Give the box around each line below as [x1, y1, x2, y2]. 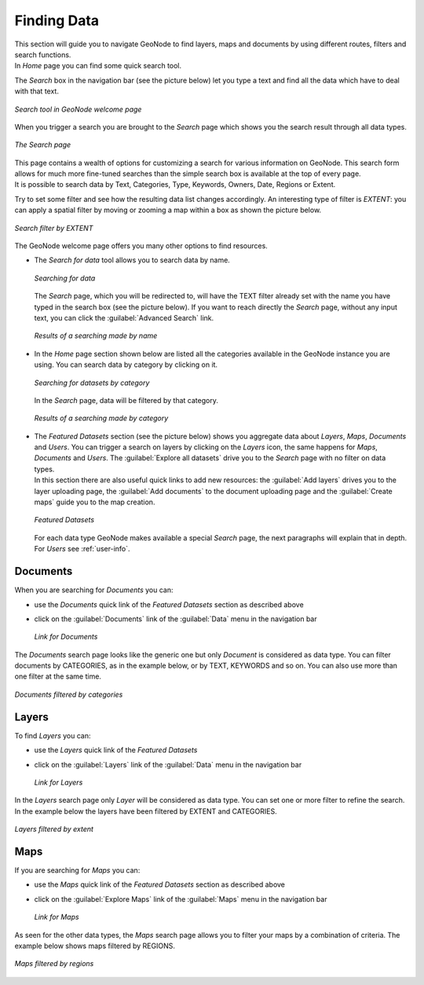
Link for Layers [34, 778, 83, 787]
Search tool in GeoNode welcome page [14, 104, 142, 114]
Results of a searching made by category [34, 413, 169, 423]
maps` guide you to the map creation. [34, 497, 155, 507]
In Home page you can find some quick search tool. [14, 61, 182, 71]
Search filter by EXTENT [14, 223, 93, 233]
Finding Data [14, 12, 100, 29]
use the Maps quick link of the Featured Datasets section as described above [34, 880, 286, 889]
